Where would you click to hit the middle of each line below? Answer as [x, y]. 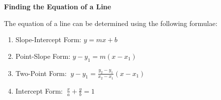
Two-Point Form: [41, 73]
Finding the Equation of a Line [58, 6]
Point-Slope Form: [43, 56]
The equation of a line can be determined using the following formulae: [111, 23]
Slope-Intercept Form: [48, 39]
